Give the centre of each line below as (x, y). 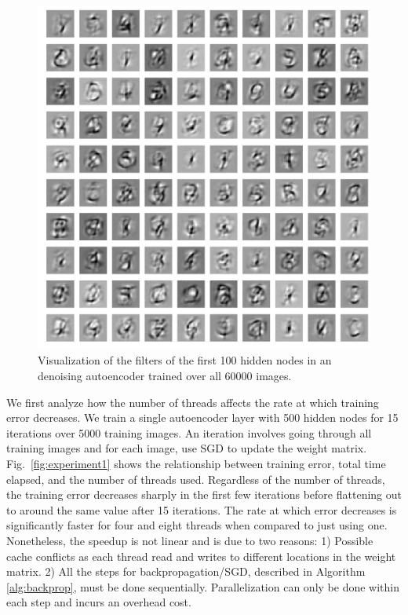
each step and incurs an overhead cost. (99, 602)
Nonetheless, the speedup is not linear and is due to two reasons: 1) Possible (190, 540)
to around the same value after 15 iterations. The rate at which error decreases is (202, 509)
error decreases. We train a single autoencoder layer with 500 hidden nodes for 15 (202, 417)
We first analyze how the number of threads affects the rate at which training (193, 402)
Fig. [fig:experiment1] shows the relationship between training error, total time (196, 463)
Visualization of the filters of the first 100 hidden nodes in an (185, 360)
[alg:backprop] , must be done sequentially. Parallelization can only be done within (203, 586)
